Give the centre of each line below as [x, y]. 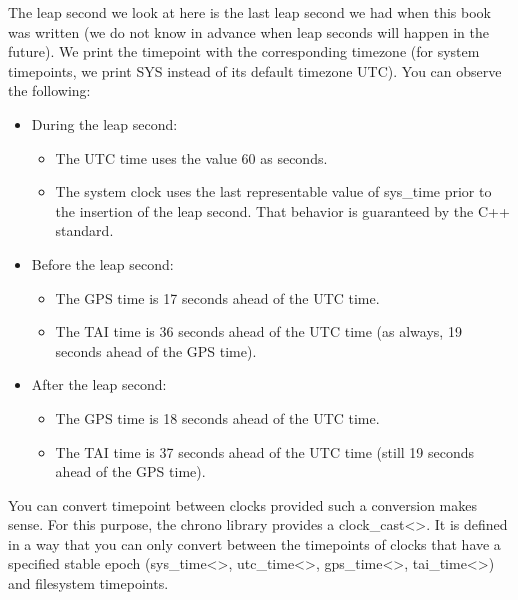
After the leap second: [99, 384]
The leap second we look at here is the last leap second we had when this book [249, 12]
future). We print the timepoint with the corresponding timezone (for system [244, 51]
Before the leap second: [102, 263]
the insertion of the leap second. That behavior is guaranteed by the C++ [282, 210]
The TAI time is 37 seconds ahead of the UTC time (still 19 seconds [265, 451]
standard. [84, 230]
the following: [49, 90]
